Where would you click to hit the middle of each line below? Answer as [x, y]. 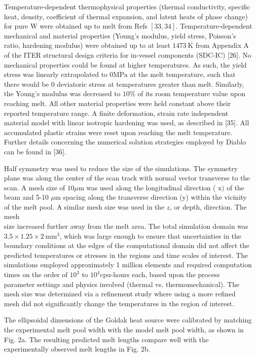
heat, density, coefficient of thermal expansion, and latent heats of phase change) [126, 16]
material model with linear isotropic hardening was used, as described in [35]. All [127, 123]
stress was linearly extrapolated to [56, 74]
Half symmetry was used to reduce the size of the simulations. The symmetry [121, 168]
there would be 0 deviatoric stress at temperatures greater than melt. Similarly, [124, 84]
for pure [16, 26]
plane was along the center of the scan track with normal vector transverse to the [127, 178]
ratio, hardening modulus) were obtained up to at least [87, 45]
